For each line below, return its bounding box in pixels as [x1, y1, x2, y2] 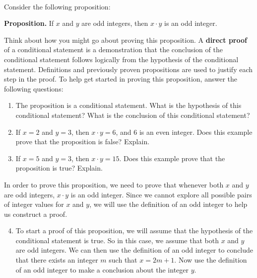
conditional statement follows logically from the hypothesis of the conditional [4, 54, 239, 64]
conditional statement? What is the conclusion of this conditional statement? [15, 109, 250, 120]
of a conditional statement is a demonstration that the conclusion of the [4, 44, 223, 55]
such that [109, 255, 137, 265]
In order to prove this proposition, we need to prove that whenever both [4, 179, 224, 189]
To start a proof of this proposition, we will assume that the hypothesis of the [15, 225, 253, 236]
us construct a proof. [4, 208, 67, 219]
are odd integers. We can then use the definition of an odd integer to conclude [15, 245, 254, 255]
